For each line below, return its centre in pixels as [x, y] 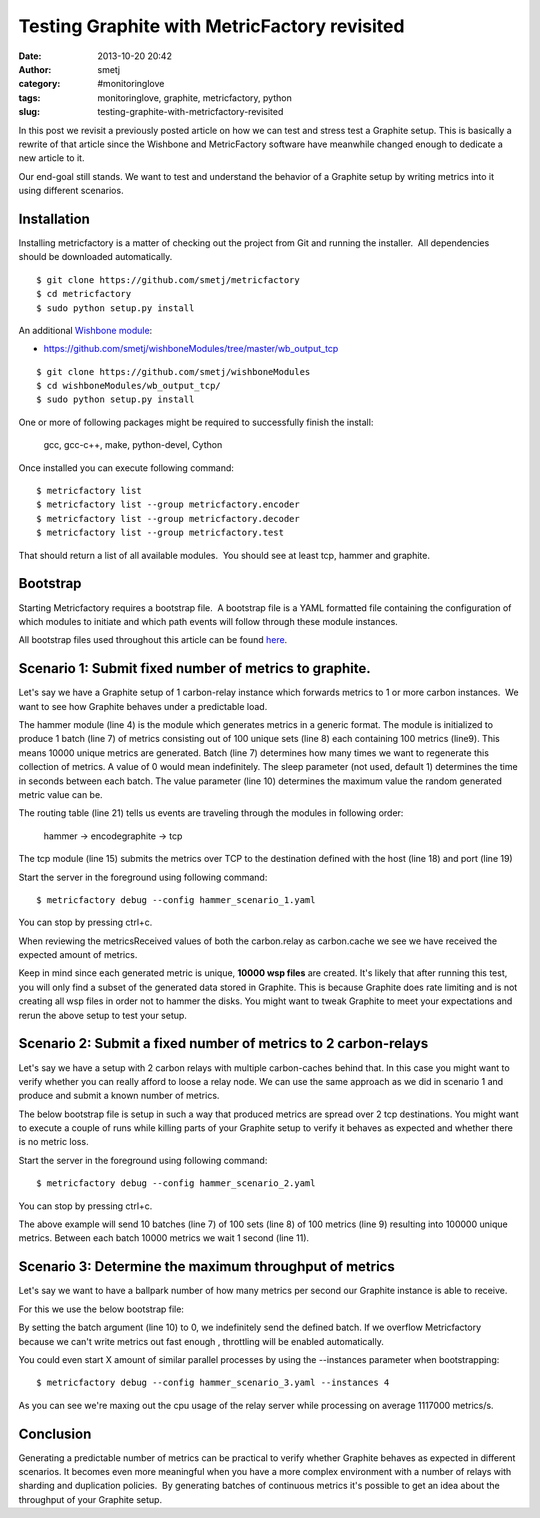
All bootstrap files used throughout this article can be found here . [153, 640]
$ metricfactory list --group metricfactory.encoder [168, 504]
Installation [54, 218]
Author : [35, 69]
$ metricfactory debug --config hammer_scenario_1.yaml [176, 899]
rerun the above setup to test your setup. [102, 1015]
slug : [29, 112]
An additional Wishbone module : [85, 330]
